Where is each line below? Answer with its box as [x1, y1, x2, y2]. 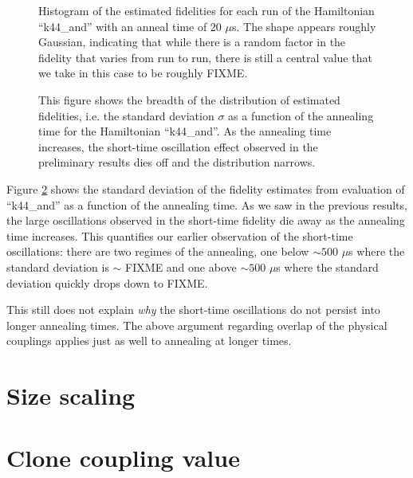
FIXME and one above [125, 258, 237, 275]
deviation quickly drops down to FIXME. [6, 274, 208, 291]
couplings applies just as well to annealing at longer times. [6, 332, 292, 349]
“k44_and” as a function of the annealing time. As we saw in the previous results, [6, 196, 407, 213]
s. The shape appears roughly [231, 18, 376, 34]
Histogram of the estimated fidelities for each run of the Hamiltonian [38, 2, 375, 18]
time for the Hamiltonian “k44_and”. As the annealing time [38, 123, 332, 139]
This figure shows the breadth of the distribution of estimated [38, 91, 340, 108]
